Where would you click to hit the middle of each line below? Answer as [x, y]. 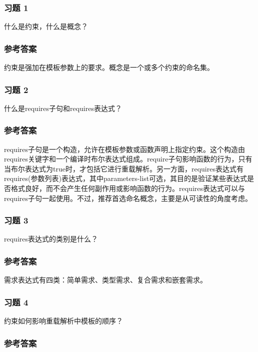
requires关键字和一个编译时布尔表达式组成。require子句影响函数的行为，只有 [128, 159]
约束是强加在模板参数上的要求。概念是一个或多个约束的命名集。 [109, 67]
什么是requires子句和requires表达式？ [63, 108]
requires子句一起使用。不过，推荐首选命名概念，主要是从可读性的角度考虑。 [128, 198]
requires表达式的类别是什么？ [51, 239]
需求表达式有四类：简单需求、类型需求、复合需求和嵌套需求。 [105, 280]
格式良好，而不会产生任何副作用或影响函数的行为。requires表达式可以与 [128, 188]
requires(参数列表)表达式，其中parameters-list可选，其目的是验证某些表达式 [126, 178]
